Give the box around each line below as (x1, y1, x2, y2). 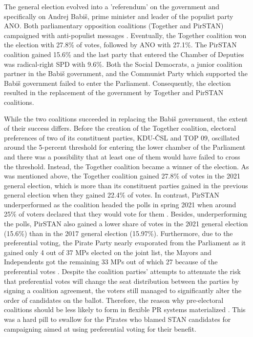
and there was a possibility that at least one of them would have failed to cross (4, 151, 240, 161)
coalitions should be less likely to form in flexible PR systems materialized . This (4, 304, 246, 315)
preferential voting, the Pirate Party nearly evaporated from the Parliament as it (4, 238, 246, 248)
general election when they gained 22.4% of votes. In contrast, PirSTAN (4, 190, 220, 200)
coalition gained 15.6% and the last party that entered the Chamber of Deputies (4, 49, 244, 59)
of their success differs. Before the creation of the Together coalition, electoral (4, 123, 236, 133)
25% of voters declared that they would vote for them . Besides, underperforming (4, 209, 247, 219)
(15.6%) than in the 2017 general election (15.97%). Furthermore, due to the (4, 228, 233, 238)
